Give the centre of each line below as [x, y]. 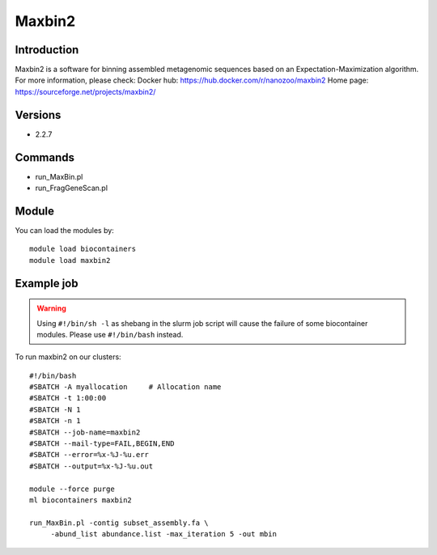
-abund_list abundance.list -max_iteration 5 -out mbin [163, 534]
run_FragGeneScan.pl [72, 188]
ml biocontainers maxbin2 [81, 500]
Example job [47, 283]
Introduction [47, 50]
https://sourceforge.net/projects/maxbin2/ [85, 91]
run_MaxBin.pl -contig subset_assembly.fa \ [119, 523]
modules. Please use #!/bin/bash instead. [110, 334]
